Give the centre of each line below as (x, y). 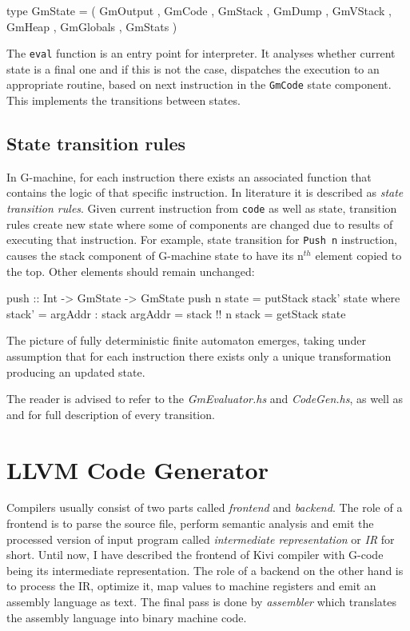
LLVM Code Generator (137, 469)
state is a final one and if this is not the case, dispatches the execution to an (193, 68)
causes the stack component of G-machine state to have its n (155, 255)
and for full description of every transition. (111, 414)
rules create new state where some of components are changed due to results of (200, 224)
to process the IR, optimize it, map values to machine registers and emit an (191, 586)
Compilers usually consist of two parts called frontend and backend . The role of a (205, 507)
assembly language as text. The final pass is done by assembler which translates (202, 602)
